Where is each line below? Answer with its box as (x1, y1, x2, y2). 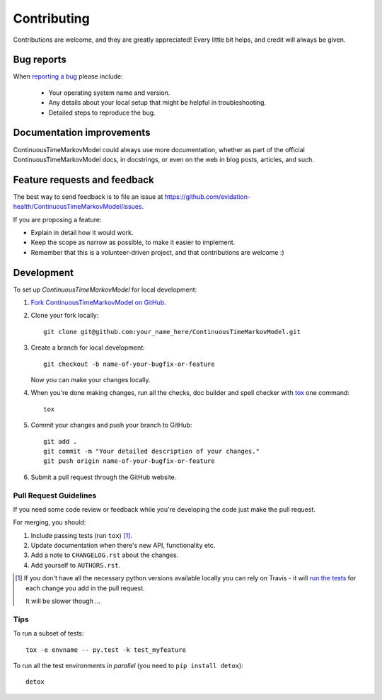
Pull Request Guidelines (13, 490, 97, 500)
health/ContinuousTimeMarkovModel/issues (13, 202, 142, 211)
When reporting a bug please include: (13, 72, 123, 81)
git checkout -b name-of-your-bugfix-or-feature (43, 360, 215, 368)
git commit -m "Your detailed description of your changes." (43, 447, 260, 455)
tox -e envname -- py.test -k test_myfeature (25, 646, 187, 654)
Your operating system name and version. (48, 88, 170, 97)
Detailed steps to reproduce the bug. (48, 108, 156, 117)
